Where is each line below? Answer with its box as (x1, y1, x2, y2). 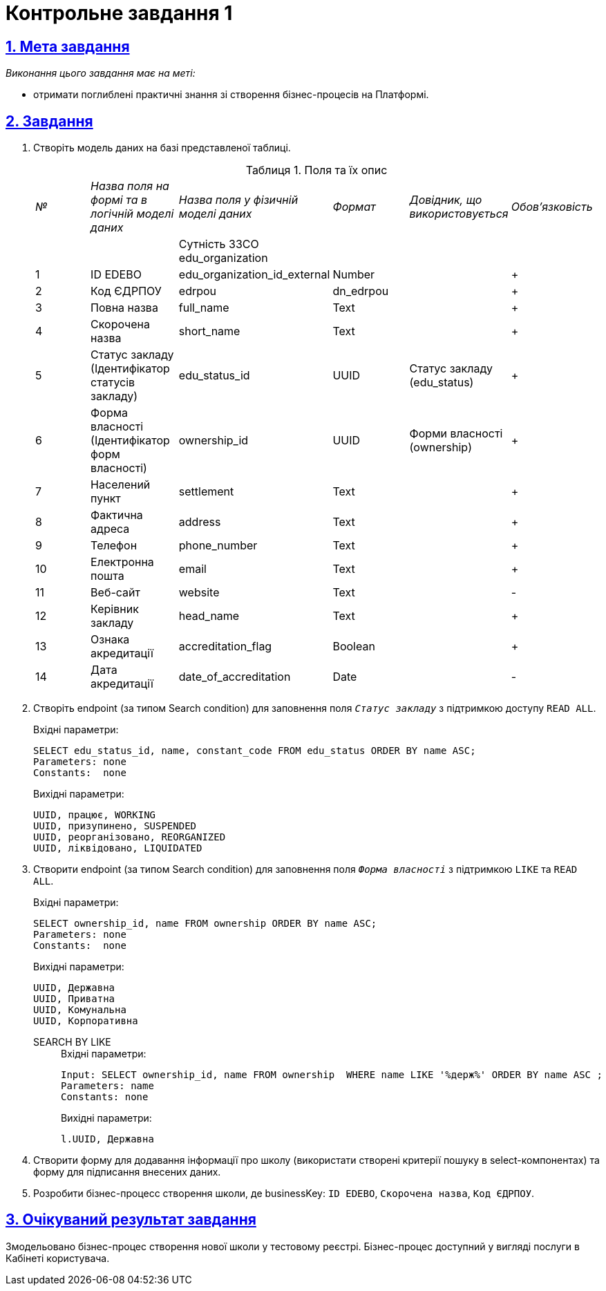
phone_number (178, 538, 258, 553)
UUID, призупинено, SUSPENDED (33, 820, 197, 832)
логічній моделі (91, 207, 174, 221)
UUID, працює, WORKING (33, 809, 156, 821)
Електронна (91, 555, 154, 569)
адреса (91, 522, 130, 536)
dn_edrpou (332, 284, 389, 299)
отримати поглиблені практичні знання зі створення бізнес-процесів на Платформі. (33, 88, 429, 101)
